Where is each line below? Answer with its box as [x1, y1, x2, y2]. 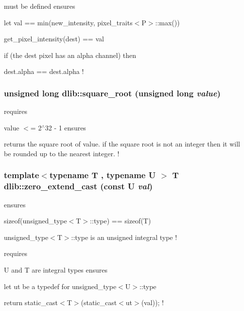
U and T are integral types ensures [4, 265, 108, 275]
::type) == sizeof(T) [90, 216, 151, 226]
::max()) [155, 17, 180, 27]
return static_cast [4, 297, 58, 308]
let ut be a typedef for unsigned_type [4, 281, 117, 291]
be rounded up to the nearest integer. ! [4, 148, 120, 158]
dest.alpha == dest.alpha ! [4, 66, 84, 76]
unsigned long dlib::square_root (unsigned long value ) [4, 87, 221, 99]
